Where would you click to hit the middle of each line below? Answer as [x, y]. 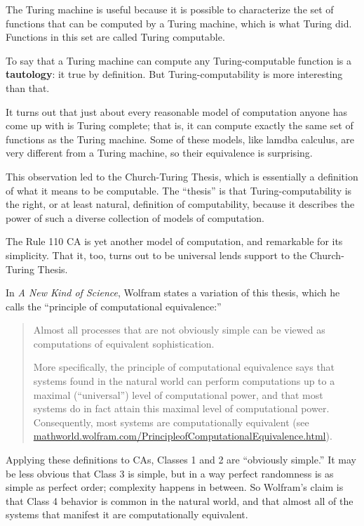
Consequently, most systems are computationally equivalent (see [171, 422]
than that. [28, 87]
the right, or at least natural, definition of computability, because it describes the [180, 204]
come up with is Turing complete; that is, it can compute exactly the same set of [180, 125]
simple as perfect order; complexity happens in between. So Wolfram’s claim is [175, 487]
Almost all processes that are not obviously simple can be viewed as [179, 330]
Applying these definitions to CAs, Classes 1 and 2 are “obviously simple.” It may [181, 460]
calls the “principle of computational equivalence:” [114, 306]
